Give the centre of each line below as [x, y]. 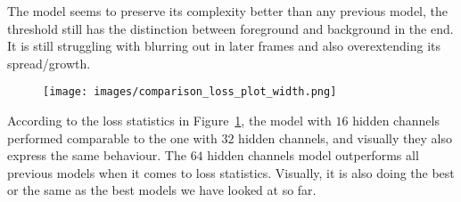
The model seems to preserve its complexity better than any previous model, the [227, 11]
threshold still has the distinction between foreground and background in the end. [230, 28]
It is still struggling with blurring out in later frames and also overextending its [224, 46]
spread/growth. [49, 63]
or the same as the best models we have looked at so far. [162, 190]
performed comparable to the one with [112, 137]
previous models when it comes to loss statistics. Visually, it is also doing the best [231, 172]
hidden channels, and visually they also [345, 137]
